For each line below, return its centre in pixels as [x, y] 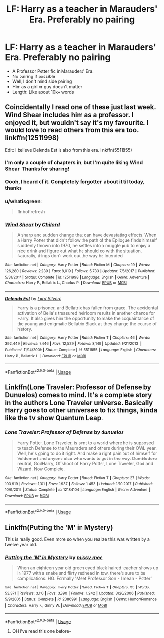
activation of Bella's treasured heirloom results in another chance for [86, 313]
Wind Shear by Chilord [32, 224]
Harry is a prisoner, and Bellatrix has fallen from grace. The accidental [87, 308]
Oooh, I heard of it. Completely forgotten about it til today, [75, 181]
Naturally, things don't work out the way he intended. [70, 256]
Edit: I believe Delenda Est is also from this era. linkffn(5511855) [69, 150]
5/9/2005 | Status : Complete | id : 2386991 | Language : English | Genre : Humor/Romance [81, 599]
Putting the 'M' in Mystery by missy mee [54, 557]
